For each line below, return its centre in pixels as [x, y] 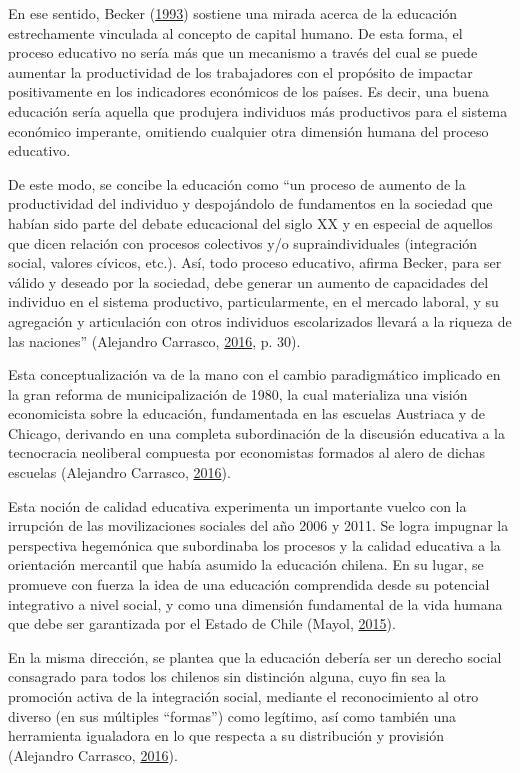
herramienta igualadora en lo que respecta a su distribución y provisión [226, 735]
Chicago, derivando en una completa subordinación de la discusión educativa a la [256, 432]
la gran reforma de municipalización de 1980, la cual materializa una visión [238, 393]
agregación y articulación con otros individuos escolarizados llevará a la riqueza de [260, 320]
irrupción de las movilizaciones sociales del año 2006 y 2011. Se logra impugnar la [258, 525]
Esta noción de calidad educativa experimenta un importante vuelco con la [237, 505]
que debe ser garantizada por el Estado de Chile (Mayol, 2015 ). [202, 623]
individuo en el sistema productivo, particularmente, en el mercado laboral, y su [253, 301]
